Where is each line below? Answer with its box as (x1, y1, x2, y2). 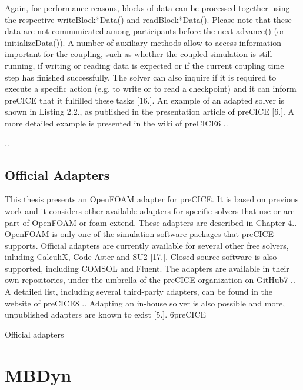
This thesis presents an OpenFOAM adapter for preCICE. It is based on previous (5, 193, 299, 205)
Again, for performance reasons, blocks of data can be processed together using (5, 2, 290, 14)
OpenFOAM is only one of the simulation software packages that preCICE (5, 228, 274, 240)
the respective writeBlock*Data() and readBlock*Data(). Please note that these (5, 13, 292, 25)
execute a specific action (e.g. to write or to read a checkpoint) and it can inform (5, 82, 297, 95)
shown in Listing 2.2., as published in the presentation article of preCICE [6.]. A (5, 105, 295, 118)
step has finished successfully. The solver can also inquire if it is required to (5, 71, 277, 83)
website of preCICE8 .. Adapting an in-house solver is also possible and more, (5, 296, 285, 309)
